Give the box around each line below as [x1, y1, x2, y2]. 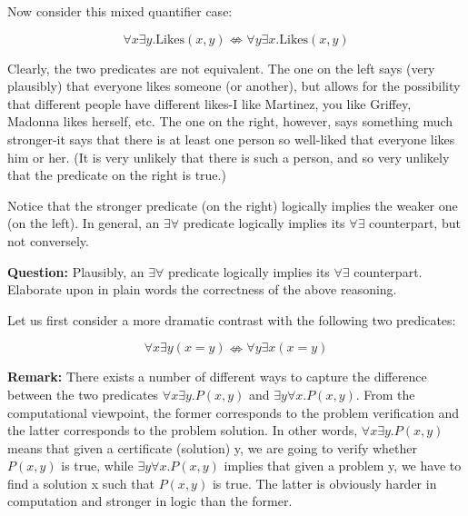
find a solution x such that [7, 473, 154, 492]
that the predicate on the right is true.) [7, 165, 226, 184]
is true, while [61, 456, 134, 475]
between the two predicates [7, 384, 159, 403]
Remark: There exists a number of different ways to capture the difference [7, 367, 427, 386]
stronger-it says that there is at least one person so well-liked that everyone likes [7, 129, 455, 148]
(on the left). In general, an [7, 213, 160, 233]
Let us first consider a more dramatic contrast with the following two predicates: [7, 310, 456, 329]
